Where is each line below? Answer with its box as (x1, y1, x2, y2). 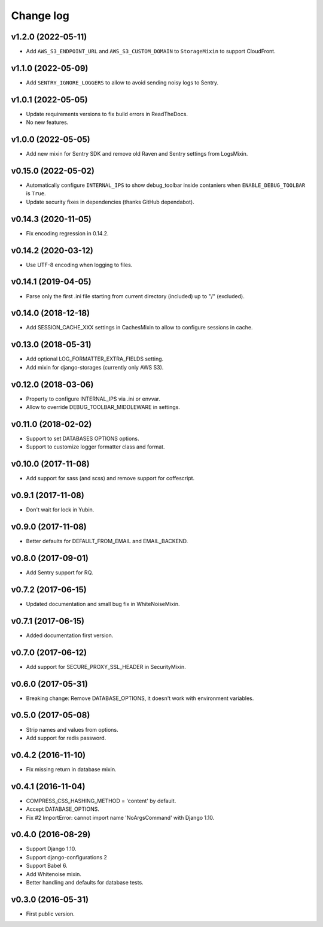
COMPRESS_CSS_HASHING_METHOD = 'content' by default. (26, 797, 176, 804)
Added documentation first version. (26, 632, 114, 639)
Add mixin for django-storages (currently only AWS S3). (26, 363, 164, 371)
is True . (26, 190, 46, 197)
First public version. (26, 910, 75, 917)
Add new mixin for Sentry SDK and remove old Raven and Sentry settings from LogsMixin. (26, 150, 248, 157)
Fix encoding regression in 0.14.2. (26, 229, 109, 237)
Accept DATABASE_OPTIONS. (26, 805, 100, 813)
